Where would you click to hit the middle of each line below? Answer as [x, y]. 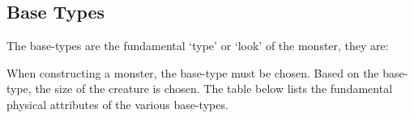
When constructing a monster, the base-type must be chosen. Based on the [193, 72]
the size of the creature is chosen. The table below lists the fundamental [214, 88]
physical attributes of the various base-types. [117, 104]
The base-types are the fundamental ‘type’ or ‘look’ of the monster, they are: [198, 46]
